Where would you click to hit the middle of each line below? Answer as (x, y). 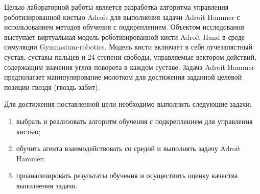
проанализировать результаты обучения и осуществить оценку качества (127, 175)
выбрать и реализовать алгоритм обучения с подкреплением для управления (134, 121)
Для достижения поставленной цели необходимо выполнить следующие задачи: (128, 104)
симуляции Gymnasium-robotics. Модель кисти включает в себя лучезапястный (128, 47)
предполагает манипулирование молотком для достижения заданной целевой (123, 77)
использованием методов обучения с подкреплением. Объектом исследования (124, 27)
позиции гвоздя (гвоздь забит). (52, 87)
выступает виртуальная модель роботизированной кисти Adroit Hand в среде (124, 37)
